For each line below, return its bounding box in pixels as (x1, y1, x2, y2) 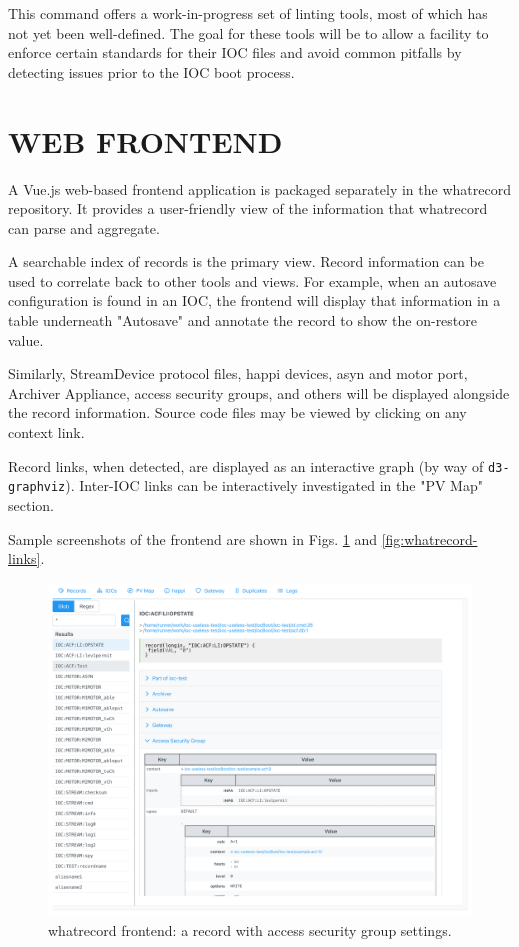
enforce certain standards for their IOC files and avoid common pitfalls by (8, 42, 462, 63)
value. (8, 329, 44, 350)
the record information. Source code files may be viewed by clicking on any (8, 402, 467, 423)
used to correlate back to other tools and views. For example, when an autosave (8, 270, 497, 291)
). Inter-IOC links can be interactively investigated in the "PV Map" (65, 475, 483, 496)
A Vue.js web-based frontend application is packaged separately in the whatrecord (8, 178, 511, 199)
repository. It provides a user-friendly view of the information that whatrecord (8, 198, 488, 219)
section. (8, 494, 54, 515)
